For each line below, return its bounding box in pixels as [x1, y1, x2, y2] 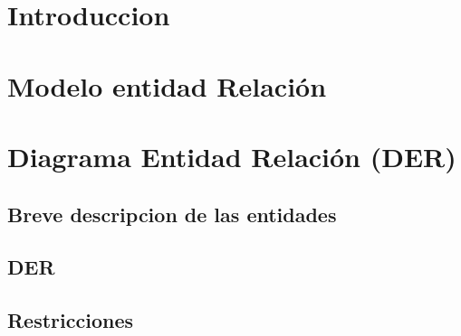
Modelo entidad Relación [7, 67, 327, 104]
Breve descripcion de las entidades [7, 200, 337, 228]
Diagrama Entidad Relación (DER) [7, 137, 456, 174]
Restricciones [7, 306, 134, 334]
